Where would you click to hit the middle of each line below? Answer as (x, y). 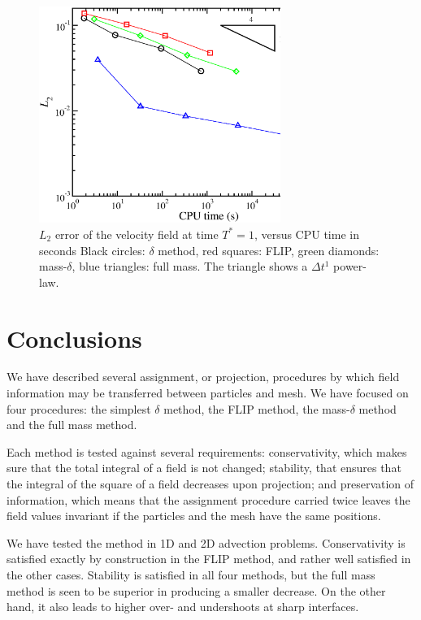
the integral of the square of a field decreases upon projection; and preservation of (210, 484)
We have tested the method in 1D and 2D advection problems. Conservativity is (206, 542)
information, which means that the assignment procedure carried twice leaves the (208, 499)
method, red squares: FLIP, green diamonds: (269, 250)
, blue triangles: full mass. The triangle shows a (190, 266)
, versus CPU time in (306, 234)
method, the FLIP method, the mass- (257, 408)
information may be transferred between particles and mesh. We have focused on (208, 393)
